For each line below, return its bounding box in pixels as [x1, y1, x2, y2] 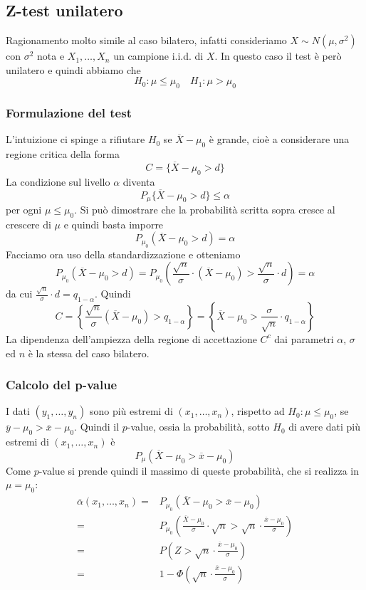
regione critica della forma [6, 147, 120, 162]
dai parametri [274, 331, 334, 346]
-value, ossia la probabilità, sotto [127, 419, 270, 434]
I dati [6, 404, 30, 418]
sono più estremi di [89, 404, 173, 418]
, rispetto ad [231, 404, 285, 418]
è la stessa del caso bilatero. [28, 345, 150, 360]
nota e [37, 48, 65, 63]
